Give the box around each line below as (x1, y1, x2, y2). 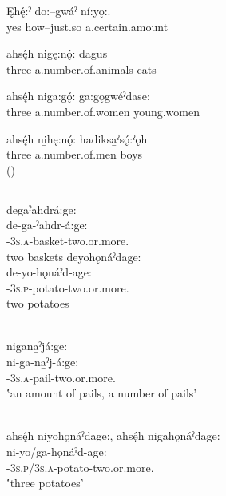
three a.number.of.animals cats (6, 60, 157, 77)
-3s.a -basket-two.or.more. (6, 232, 129, 248)
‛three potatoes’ (6, 474, 84, 491)
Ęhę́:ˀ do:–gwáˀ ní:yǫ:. (6, 2, 111, 18)
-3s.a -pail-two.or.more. (6, 369, 116, 385)
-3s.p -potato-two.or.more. (6, 279, 129, 296)
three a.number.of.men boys (6, 146, 143, 163)
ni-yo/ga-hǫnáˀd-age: (6, 443, 107, 460)
